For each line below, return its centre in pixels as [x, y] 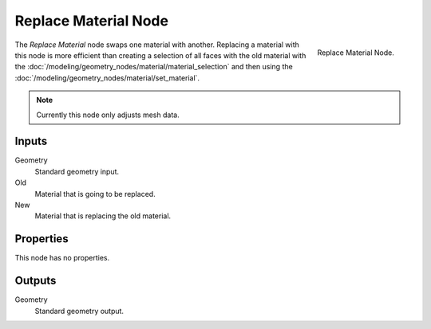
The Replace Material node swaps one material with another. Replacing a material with [157, 45]
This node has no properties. [62, 258]
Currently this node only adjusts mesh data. [108, 115]
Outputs [36, 281]
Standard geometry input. [77, 171]
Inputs [31, 141]
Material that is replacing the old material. [103, 216]
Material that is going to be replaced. [95, 194]
